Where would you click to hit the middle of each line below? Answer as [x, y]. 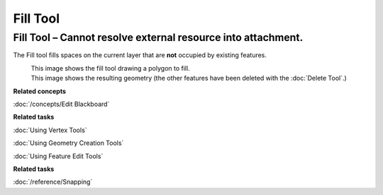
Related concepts [40, 91]
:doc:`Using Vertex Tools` [50, 130]
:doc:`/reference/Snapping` [53, 182]
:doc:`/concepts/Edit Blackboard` [61, 104]
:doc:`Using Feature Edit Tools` [58, 156]
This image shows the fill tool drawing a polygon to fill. [111, 68]
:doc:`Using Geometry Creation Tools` [68, 143]
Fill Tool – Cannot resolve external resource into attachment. [158, 37]
